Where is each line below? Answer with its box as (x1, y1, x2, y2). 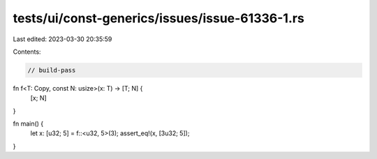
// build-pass (27, 66, 76, 74)
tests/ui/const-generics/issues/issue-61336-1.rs (13, 10, 305, 26)
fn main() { (13, 119, 44, 128)
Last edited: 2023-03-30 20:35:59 (13, 35, 112, 43)
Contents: (13, 47, 41, 56)
